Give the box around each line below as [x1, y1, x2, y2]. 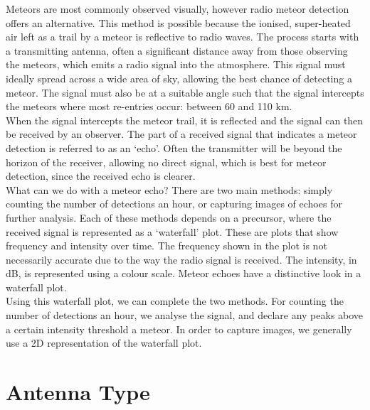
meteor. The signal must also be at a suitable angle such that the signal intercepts [6, 85, 364, 99]
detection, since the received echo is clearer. [6, 168, 196, 183]
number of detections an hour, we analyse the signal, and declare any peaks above [6, 308, 364, 323]
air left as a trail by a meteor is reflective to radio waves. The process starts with [6, 29, 359, 44]
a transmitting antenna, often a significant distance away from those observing [6, 43, 348, 58]
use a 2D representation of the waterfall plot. [6, 335, 202, 350]
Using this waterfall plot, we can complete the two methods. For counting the [6, 293, 344, 308]
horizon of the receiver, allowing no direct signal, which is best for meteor [6, 154, 327, 169]
